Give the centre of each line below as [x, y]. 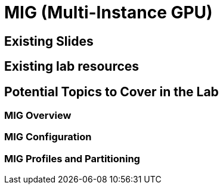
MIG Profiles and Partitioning [72, 158]
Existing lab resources [72, 67]
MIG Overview [38, 116]
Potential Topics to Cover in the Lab [112, 92]
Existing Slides [49, 41]
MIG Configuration [48, 137]
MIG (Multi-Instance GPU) [109, 12]
